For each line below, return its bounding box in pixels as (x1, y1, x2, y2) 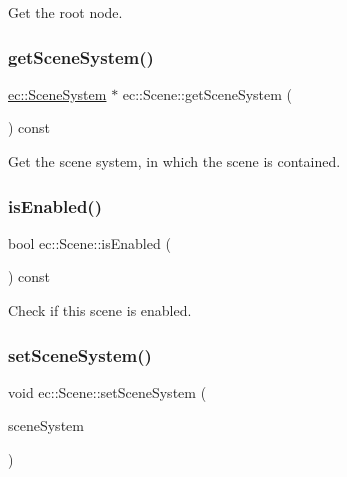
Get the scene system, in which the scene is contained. (8, 151, 341, 171)
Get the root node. (8, 2, 123, 22)
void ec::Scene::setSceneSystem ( (8, 381, 207, 402)
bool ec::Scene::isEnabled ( (8, 232, 171, 253)
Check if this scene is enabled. (8, 300, 192, 320)
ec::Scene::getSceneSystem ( (122, 83, 293, 104)
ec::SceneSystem (8, 83, 107, 104)
